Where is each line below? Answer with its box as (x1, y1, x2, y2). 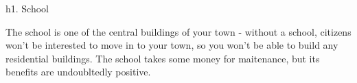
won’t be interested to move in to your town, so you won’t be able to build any (5, 38, 338, 52)
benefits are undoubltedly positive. (5, 64, 151, 79)
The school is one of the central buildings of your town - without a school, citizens (5, 24, 352, 38)
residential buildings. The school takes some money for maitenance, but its (5, 51, 320, 65)
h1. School (5, 1, 49, 15)
